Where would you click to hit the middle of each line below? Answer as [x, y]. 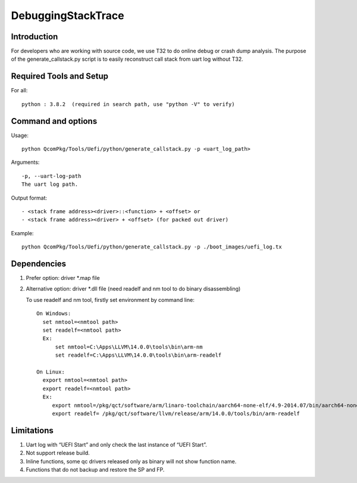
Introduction [35, 37]
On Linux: [51, 372]
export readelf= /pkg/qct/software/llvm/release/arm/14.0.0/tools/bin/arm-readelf [176, 413]
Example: [22, 233]
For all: [19, 91]
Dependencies [39, 264]
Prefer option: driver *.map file [63, 278]
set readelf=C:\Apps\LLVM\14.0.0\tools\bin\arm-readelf [138, 355]
